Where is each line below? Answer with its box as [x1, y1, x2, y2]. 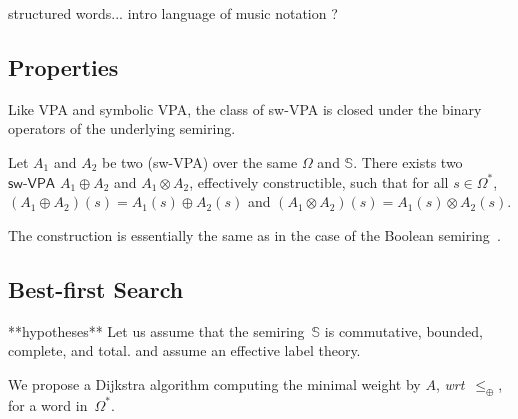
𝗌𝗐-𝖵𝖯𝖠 [8, 176, 56, 191]
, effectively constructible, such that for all [189, 171, 449, 192]
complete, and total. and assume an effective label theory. [8, 340, 361, 361]
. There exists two [353, 151, 463, 172]
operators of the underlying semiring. [8, 118, 236, 139]
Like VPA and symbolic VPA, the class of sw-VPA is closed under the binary [8, 98, 482, 119]
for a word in [8, 394, 88, 415]
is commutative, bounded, [324, 320, 483, 341]
